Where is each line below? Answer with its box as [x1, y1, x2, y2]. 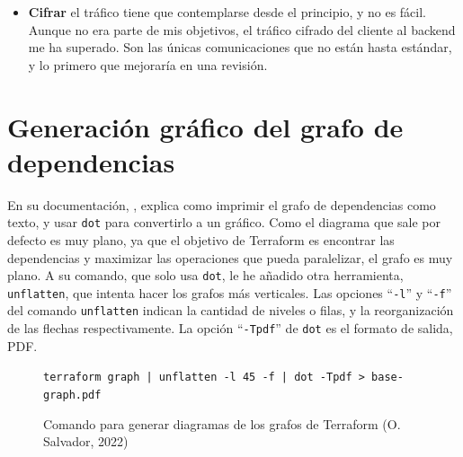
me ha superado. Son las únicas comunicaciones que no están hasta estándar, [28, 38, 452, 57]
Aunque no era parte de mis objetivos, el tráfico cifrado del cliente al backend [28, 20, 456, 39]
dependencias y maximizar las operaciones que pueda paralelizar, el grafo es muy [7, 248, 453, 267]
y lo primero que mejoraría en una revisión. [28, 55, 268, 74]
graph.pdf [43, 389, 102, 401]
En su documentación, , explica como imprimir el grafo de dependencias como [7, 195, 436, 214]
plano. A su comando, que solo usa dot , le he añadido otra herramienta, [7, 266, 404, 285]
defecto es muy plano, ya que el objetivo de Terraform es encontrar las [7, 230, 395, 249]
